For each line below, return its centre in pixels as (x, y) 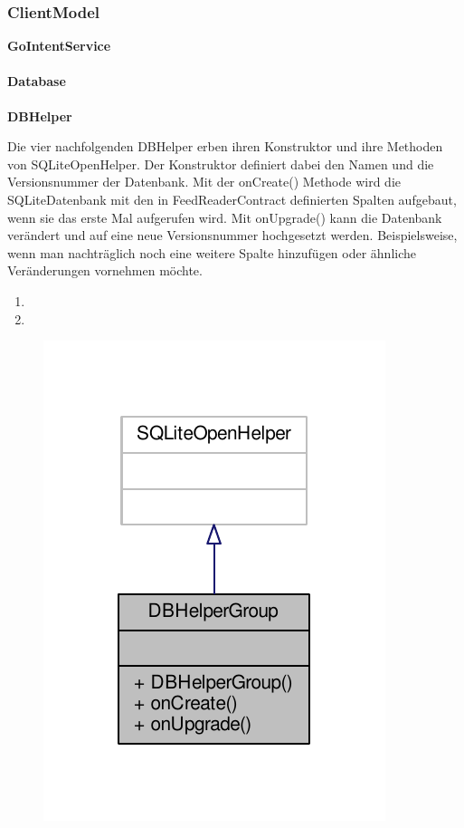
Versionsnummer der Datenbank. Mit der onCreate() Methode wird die (204, 182)
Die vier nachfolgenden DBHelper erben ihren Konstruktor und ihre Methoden (225, 146)
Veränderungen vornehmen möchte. (105, 270)
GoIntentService (59, 46)
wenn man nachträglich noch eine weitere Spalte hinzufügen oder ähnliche (212, 252)
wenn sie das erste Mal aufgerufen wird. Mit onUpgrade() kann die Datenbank (225, 217)
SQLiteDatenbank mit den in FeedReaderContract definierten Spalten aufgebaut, (232, 199)
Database (37, 81)
